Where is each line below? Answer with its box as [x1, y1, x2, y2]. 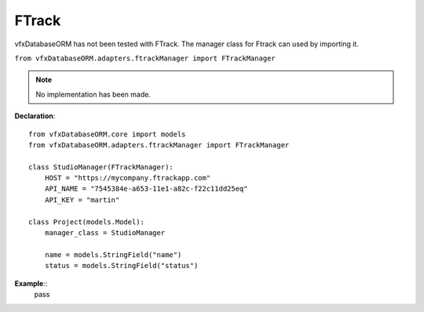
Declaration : [14, 111, 56, 121]
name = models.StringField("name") [44, 250, 182, 259]
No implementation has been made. [35, 89, 151, 99]
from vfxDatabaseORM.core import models [28, 129, 186, 139]
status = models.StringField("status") [44, 261, 199, 270]
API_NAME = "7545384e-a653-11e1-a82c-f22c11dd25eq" [44, 184, 248, 194]
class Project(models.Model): [28, 217, 145, 227]
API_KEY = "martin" [44, 195, 120, 204]
